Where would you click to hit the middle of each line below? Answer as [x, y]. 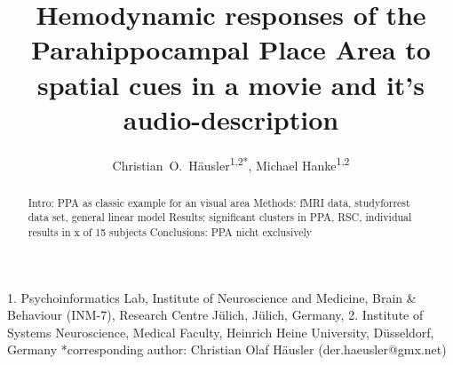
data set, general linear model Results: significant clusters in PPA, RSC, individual [220, 217]
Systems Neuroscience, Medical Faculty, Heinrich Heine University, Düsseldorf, [221, 332]
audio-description [231, 119]
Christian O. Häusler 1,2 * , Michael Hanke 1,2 [231, 163]
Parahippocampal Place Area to [231, 49]
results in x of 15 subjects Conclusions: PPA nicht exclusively [170, 232]
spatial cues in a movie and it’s [231, 84]
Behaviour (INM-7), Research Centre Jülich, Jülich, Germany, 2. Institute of [215, 315]
